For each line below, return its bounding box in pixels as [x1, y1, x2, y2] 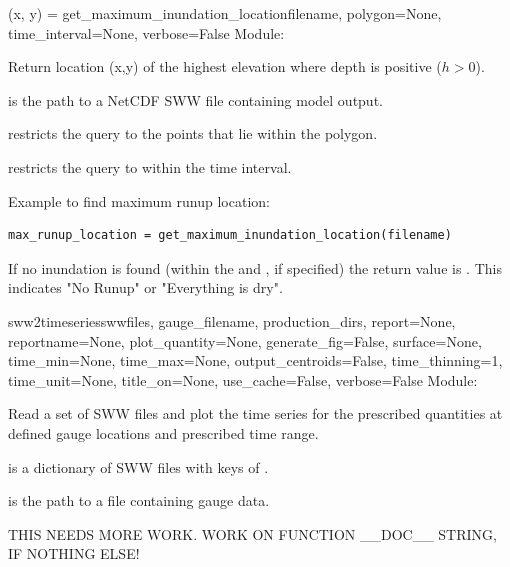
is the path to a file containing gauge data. [8, 490, 270, 511]
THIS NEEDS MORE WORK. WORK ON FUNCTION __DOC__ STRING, [8, 523, 497, 544]
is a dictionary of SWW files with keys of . [8, 456, 269, 477]
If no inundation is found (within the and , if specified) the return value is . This [8, 257, 502, 278]
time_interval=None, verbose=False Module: [8, 22, 285, 43]
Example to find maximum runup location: [8, 190, 270, 211]
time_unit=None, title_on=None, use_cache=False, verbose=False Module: [8, 369, 478, 390]
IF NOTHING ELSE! [8, 543, 140, 564]
